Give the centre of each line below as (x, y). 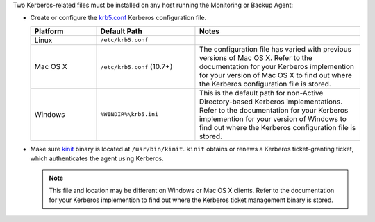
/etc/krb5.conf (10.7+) (136, 66)
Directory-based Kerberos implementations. (271, 102)
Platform (49, 31)
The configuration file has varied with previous (275, 49)
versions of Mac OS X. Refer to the (256, 57)
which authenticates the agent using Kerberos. (97, 158)
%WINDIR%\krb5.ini (130, 114)
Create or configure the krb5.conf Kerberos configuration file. (118, 18)
